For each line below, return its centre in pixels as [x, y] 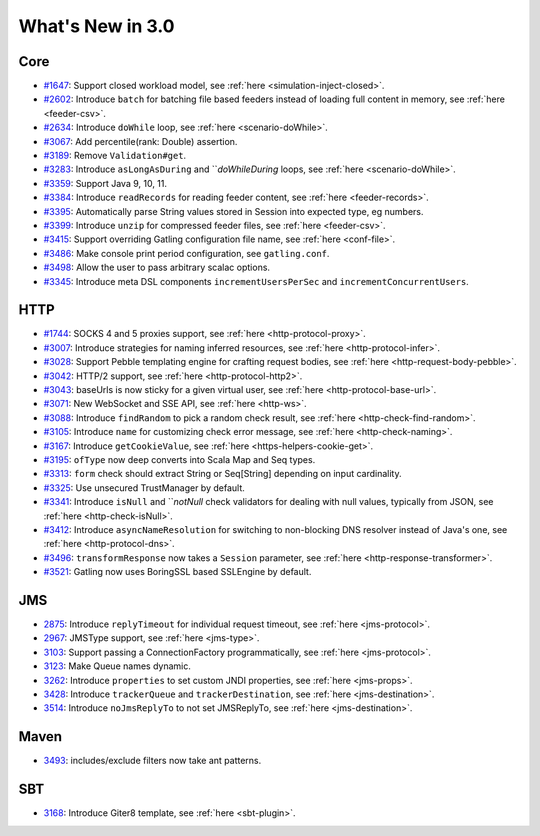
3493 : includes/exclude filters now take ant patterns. [152, 761]
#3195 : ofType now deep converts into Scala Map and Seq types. [179, 459]
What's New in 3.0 [96, 26]
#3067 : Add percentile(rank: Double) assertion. [140, 141]
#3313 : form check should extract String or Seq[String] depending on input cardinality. [222, 474]
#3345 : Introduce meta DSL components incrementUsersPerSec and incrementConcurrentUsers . [256, 281]
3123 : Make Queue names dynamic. [117, 666]
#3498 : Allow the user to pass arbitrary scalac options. [156, 267]
